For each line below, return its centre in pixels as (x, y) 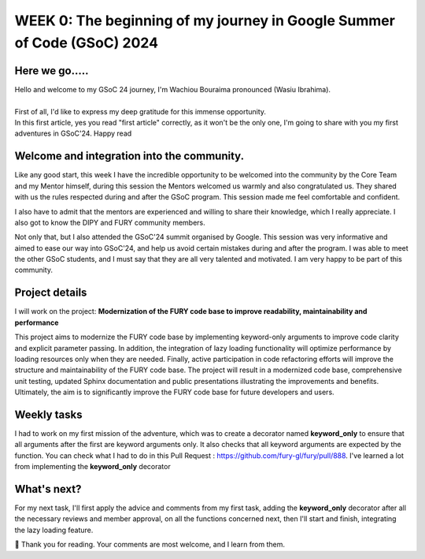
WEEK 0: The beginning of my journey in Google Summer (205, 20)
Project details (51, 293)
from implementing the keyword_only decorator (92, 467)
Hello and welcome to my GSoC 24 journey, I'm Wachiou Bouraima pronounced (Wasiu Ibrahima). (172, 89)
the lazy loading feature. (54, 530)
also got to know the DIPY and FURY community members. (110, 222)
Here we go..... (52, 71)
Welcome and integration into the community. (129, 157)
